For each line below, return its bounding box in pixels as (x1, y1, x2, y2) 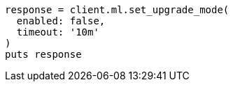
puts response (5, 49, 82, 60)
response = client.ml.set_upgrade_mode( (5, 4, 230, 15)
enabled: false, (16, 15, 106, 26)
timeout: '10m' (16, 26, 99, 38)
